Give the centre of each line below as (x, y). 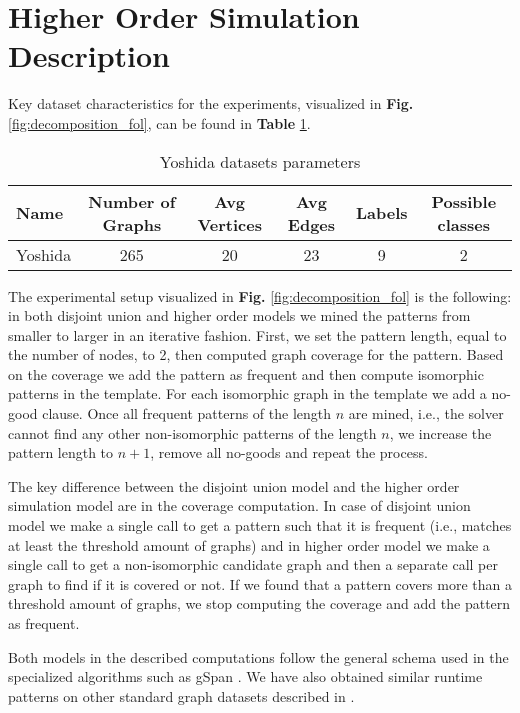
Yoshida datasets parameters (260, 161)
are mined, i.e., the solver (426, 413)
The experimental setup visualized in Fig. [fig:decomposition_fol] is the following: (260, 295)
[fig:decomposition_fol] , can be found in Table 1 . (159, 122)
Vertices (229, 224)
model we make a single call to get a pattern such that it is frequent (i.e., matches (260, 525)
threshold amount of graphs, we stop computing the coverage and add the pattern (259, 603)
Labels (382, 212)
